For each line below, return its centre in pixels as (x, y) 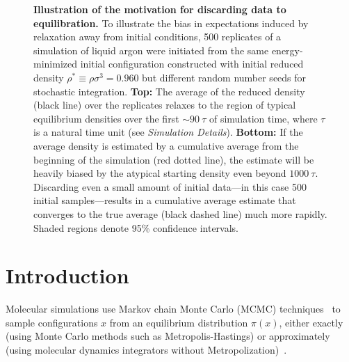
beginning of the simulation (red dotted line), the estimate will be (174, 159)
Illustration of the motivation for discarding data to (160, 9)
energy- (287, 50)
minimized (55, 64)
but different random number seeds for (224, 77)
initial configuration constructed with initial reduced (192, 64)
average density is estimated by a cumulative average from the (166, 145)
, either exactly (311, 322)
